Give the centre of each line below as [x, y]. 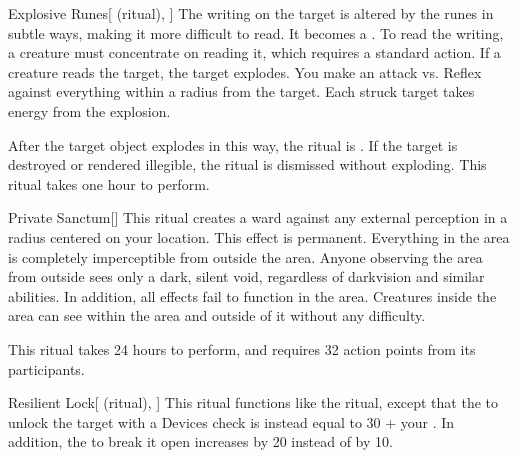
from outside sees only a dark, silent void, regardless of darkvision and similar [246, 276]
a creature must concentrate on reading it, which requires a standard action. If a [254, 52]
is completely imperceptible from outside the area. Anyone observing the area [245, 256]
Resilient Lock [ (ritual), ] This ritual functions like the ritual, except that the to [253, 402]
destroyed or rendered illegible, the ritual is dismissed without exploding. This [247, 164]
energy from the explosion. [89, 110]
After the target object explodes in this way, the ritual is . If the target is [233, 144]
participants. [46, 368]
